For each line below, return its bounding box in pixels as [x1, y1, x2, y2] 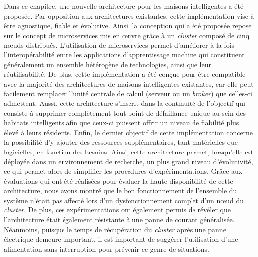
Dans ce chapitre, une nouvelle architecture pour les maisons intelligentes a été [4, 1, 244, 11]
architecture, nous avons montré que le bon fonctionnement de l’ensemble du [4, 185, 237, 196]
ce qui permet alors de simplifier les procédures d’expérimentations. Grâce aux [4, 166, 243, 176]
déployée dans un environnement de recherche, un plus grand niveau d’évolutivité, [4, 156, 253, 166]
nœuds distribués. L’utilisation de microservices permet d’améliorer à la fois [4, 40, 235, 50]
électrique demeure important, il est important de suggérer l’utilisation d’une [4, 234, 238, 244]
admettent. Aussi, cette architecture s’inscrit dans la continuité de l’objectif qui [4, 98, 245, 108]
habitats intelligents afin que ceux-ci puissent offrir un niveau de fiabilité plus [4, 117, 239, 128]
